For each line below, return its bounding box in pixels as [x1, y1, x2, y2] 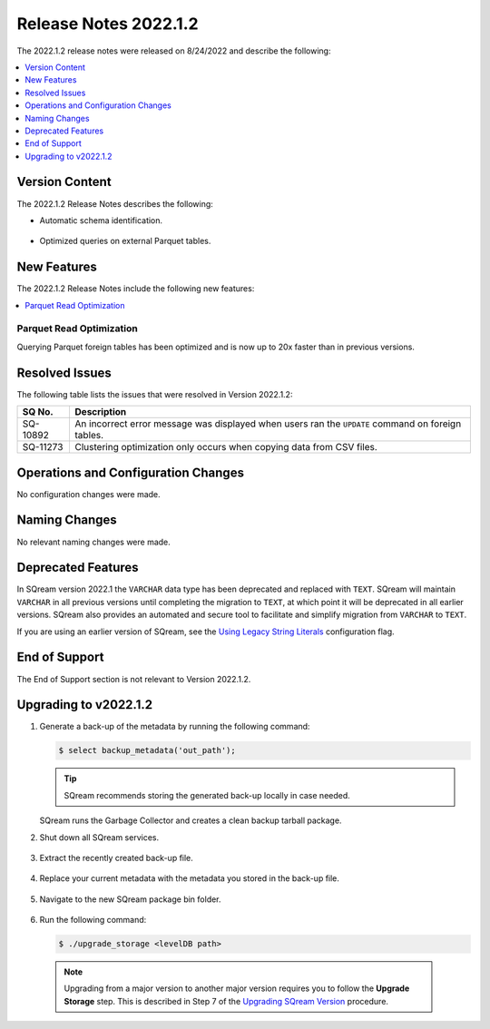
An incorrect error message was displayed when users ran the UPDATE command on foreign [74, 417, 462, 430]
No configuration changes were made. [16, 488, 161, 499]
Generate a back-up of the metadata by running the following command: [39, 721, 310, 732]
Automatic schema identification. [39, 214, 163, 226]
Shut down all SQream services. [39, 831, 159, 843]
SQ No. [22, 406, 54, 418]
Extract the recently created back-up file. [39, 852, 194, 863]
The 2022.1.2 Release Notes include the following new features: [16, 283, 255, 294]
